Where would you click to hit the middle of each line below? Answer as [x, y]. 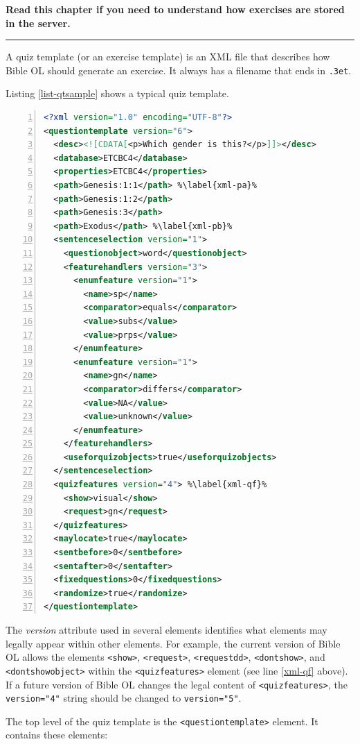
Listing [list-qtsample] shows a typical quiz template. [117, 93]
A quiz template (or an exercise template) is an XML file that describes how [168, 57]
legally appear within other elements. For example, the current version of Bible [173, 643]
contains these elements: [57, 735]
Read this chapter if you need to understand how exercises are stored [175, 9]
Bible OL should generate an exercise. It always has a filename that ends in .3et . [179, 70]
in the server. [38, 23]
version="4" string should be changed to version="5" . [124, 698]
